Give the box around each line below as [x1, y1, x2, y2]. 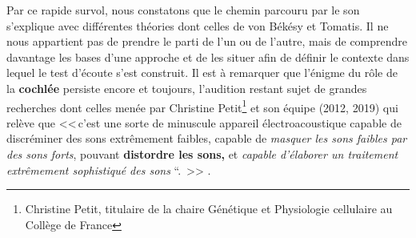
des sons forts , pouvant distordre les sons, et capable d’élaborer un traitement [6, 146, 398, 162]
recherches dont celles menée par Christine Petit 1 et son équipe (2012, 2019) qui [6, 96, 398, 115]
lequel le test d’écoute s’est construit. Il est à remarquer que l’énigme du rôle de [6, 64, 398, 81]
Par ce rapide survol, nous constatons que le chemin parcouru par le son [6, 2, 360, 18]
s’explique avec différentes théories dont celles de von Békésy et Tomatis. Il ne [6, 17, 389, 34]
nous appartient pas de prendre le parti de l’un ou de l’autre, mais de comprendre [6, 33, 408, 50]
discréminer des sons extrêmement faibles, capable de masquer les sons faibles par [6, 130, 407, 147]
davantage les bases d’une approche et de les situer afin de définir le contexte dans [6, 48, 410, 65]
